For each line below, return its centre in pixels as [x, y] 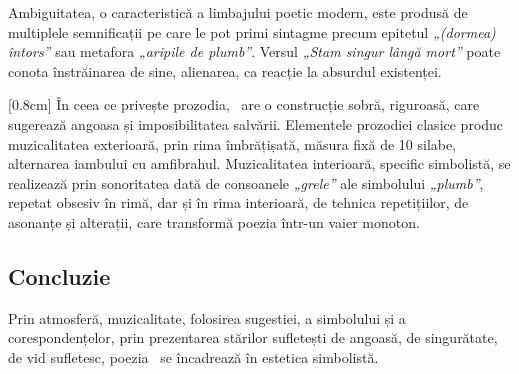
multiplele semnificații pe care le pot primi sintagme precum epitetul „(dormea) [252, 31]
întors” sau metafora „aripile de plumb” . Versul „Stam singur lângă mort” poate [254, 51]
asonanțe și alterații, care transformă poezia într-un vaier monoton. [214, 221]
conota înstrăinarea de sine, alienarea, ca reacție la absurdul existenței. [225, 70]
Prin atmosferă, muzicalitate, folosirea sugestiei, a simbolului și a [207, 317]
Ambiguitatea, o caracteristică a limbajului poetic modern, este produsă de [238, 12]
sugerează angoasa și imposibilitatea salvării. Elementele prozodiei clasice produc [256, 123]
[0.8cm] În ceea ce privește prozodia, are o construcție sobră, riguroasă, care [244, 104]
